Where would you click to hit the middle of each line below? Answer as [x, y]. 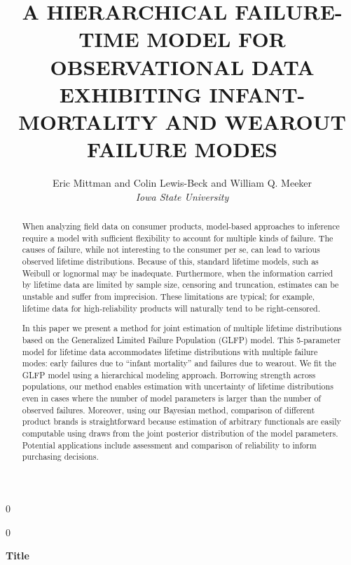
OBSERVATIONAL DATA [182, 66]
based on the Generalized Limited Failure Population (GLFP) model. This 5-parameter [181, 339]
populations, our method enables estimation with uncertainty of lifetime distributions [178, 386]
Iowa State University [182, 196]
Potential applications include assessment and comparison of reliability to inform [169, 445]
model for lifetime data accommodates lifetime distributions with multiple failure [170, 351]
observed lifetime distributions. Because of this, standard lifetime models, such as [170, 261]
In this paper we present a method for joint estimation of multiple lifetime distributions [182, 328]
